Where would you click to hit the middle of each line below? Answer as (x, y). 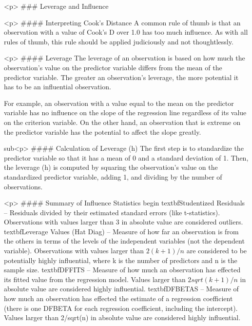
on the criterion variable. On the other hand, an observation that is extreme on (122, 122)
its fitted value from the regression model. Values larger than (95, 279)
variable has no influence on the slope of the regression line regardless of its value (125, 112)
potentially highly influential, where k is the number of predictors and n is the (121, 260)
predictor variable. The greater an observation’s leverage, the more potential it (121, 77)
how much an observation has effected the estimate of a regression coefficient (118, 298)
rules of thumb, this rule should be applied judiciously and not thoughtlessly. (119, 41)
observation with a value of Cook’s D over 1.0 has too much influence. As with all (126, 32)
